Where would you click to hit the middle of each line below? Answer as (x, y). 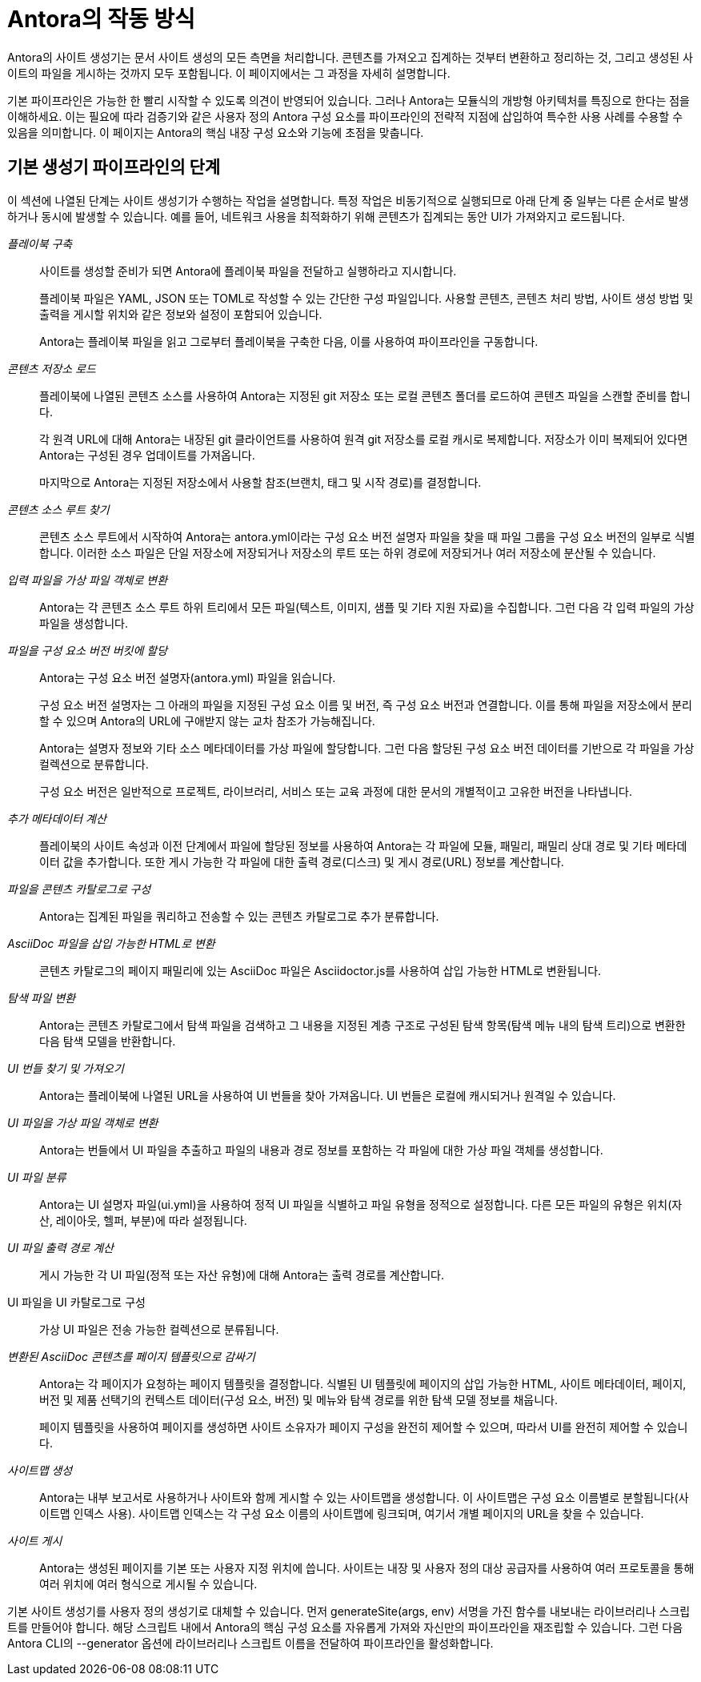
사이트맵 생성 (40, 1470)
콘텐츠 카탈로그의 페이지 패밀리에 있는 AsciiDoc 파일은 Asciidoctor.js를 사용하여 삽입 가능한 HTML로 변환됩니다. (320, 970)
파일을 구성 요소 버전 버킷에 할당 (88, 650)
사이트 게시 (35, 1540)
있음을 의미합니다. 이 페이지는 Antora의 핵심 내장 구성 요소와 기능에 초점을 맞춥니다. (216, 132)
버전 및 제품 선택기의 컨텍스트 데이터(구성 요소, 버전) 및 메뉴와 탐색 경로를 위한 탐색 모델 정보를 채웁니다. (298, 1399)
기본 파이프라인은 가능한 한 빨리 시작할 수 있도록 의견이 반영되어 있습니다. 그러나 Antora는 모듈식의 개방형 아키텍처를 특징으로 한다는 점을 (348, 100)
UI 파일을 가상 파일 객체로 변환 (83, 1122)
